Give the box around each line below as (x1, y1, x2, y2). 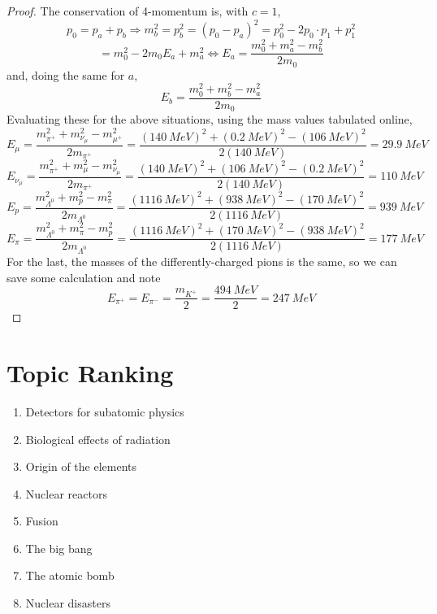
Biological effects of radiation (25, 430, 171, 447)
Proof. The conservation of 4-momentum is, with (6, 2, 249, 19)
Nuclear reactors (25, 485, 107, 502)
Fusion (25, 512, 58, 529)
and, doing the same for (6, 66, 125, 83)
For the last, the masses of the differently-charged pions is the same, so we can (6, 252, 397, 269)
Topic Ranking (6, 355, 174, 389)
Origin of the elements (25, 458, 137, 475)
